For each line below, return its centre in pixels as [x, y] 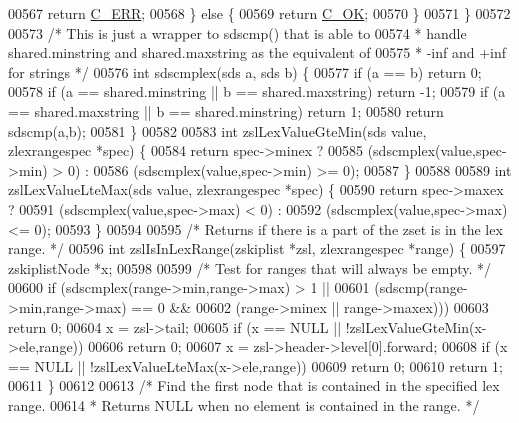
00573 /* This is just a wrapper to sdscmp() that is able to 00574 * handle [237, 32]
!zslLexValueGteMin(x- [416, 326]
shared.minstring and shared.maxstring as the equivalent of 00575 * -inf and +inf [257, 52]
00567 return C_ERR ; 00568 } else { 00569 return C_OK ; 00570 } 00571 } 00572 [259, 13]
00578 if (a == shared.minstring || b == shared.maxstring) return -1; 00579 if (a [257, 91]
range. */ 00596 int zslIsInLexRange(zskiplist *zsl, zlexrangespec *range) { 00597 [257, 248]
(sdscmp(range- [421, 287]
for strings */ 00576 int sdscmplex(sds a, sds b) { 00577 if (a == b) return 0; [245, 71]
